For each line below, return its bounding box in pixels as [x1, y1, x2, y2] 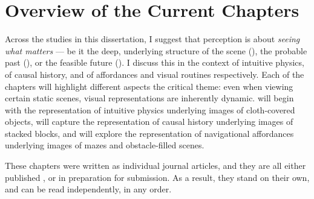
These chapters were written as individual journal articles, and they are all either [5, 159, 306, 172]
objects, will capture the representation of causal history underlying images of [5, 115, 293, 128]
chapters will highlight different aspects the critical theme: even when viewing [5, 80, 293, 92]
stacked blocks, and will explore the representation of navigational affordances [5, 127, 294, 139]
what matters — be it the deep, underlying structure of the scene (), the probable [5, 44, 307, 57]
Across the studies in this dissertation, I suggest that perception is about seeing [5, 33, 300, 45]
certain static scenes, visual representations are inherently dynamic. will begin [5, 92, 294, 104]
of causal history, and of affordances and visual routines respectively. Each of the [5, 68, 304, 80]
